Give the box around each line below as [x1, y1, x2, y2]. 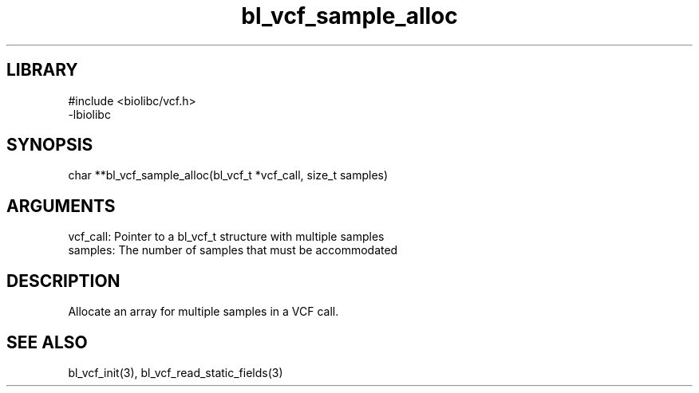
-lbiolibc [68, 107, 111, 121]
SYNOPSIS [6, 135, 93, 155]
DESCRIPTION [6, 270, 120, 291]
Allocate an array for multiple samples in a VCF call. [68, 305, 339, 319]
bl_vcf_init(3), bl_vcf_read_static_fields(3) [68, 365, 283, 379]
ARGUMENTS [6, 195, 116, 216]
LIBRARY [6, 60, 78, 81]
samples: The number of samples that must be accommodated [68, 243, 398, 257]
